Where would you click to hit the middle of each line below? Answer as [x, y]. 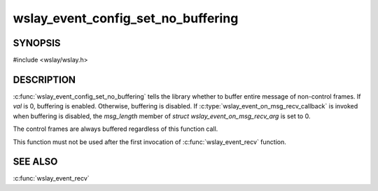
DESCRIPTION [44, 79]
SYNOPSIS [37, 43]
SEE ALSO [35, 162]
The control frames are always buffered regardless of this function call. [115, 129]
